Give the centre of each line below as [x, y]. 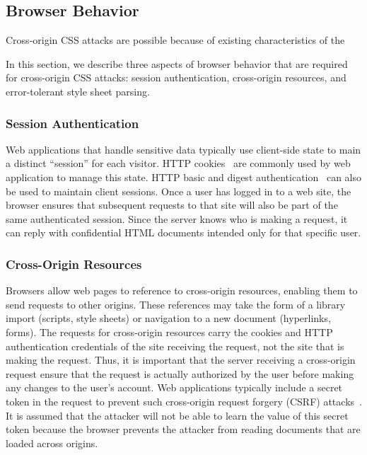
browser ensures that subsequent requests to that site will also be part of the [172, 205]
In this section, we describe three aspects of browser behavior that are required [177, 63]
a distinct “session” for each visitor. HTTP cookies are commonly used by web [178, 163]
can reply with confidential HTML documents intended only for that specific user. [183, 232]
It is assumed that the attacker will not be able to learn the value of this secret [177, 415]
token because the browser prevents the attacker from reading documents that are [183, 429]
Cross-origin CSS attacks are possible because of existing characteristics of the [175, 40]
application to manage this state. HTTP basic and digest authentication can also [184, 177]
